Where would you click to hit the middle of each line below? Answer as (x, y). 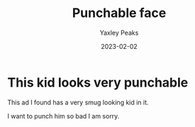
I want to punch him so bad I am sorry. (63, 116)
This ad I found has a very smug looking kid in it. (78, 102)
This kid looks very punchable (98, 82)
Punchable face (119, 13)
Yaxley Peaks (119, 33)
